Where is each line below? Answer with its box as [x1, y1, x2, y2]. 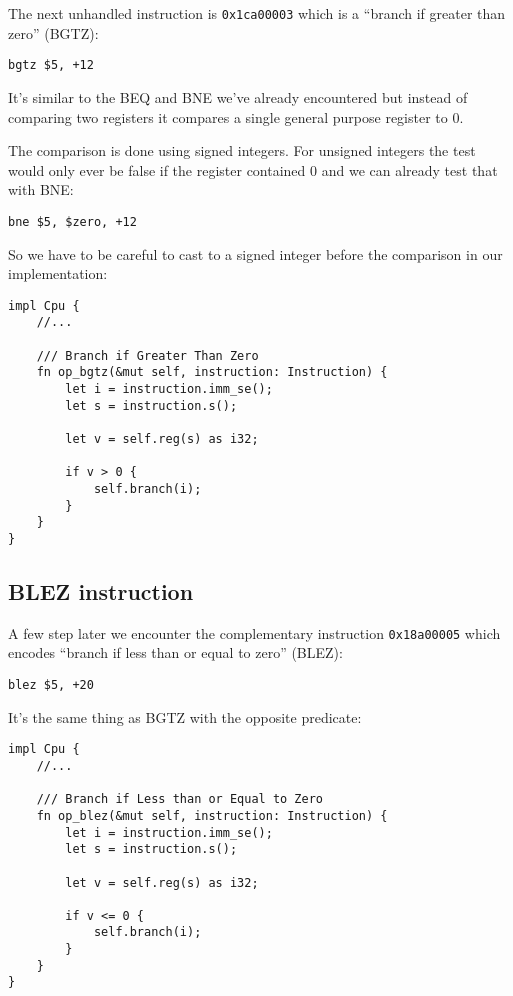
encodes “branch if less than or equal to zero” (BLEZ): [8, 642, 343, 663]
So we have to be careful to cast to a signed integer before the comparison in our [8, 243, 503, 264]
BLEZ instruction [8, 575, 194, 606]
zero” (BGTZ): [8, 22, 99, 43]
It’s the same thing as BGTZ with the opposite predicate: [8, 706, 362, 727]
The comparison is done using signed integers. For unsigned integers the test [8, 140, 476, 161]
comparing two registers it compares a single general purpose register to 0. [8, 106, 464, 127]
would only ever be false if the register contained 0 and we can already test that [8, 159, 498, 180]
